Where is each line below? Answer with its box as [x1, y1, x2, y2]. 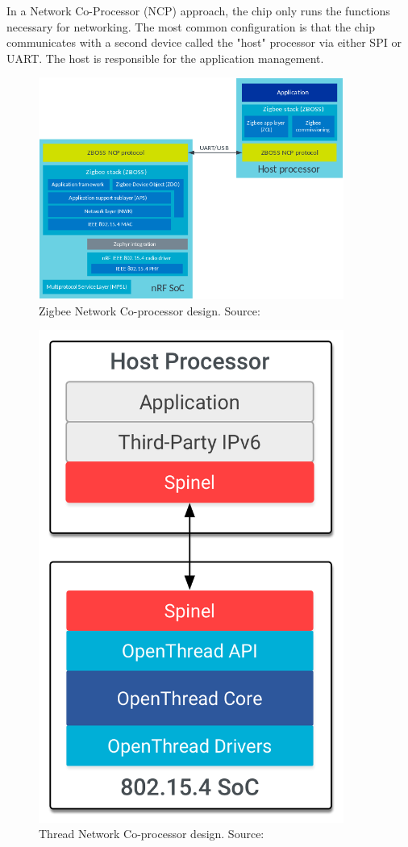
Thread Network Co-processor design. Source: [39, 825, 264, 842]
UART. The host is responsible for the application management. [6, 49, 324, 66]
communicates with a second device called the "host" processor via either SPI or [6, 34, 402, 51]
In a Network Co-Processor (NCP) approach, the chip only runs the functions [6, 2, 390, 19]
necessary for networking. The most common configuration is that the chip [6, 18, 376, 35]
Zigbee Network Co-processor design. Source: [39, 302, 260, 319]
